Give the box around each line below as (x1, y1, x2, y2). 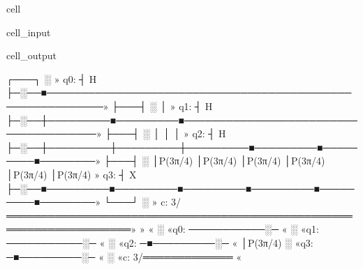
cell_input (6, 24, 51, 39)
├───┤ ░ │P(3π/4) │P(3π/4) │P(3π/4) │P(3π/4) (103, 153, 325, 168)
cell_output (6, 48, 57, 63)
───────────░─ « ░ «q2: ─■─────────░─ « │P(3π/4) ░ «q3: (6, 235, 313, 249)
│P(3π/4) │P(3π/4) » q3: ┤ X (6, 167, 137, 181)
